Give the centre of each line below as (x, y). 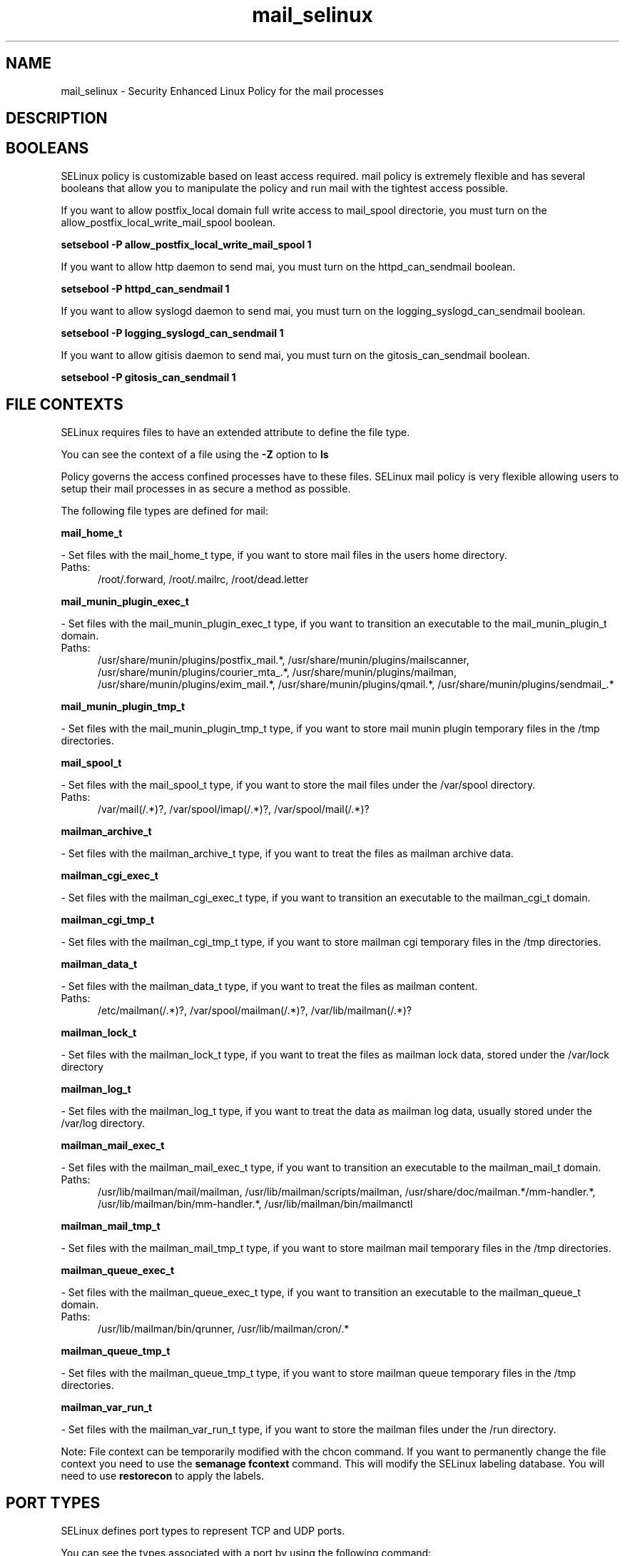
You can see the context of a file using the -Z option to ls (195, 454)
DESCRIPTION (57, 118)
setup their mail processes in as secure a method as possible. (206, 488)
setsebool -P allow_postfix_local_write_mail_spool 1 (186, 244)
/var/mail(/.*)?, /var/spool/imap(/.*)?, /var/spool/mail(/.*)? (234, 809)
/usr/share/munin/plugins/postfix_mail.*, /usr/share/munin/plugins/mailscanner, (284, 660)
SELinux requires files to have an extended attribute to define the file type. (235, 432)
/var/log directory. (103, 1123)
